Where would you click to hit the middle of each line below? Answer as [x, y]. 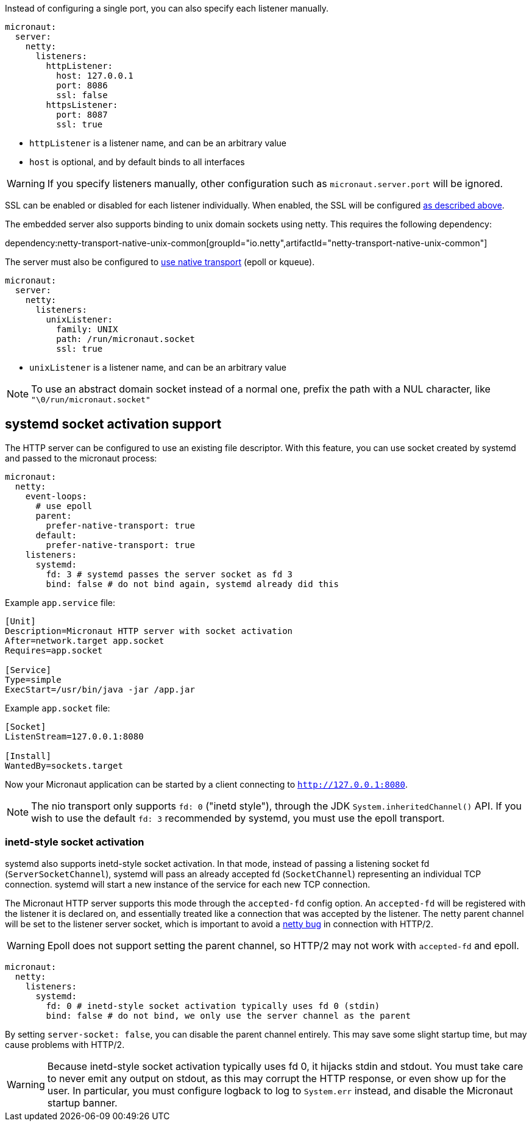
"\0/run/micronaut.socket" [91, 400]
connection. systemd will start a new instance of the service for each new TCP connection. [188, 884]
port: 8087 [82, 115]
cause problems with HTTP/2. [65, 1044]
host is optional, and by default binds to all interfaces [137, 162]
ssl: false [82, 95]
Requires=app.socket [54, 650]
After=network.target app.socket [85, 640]
